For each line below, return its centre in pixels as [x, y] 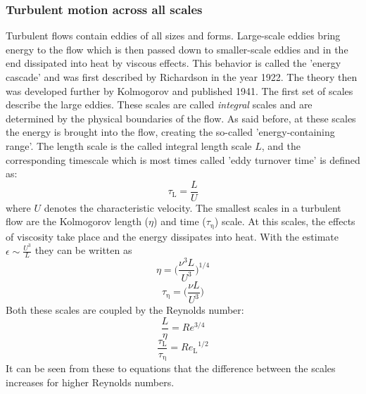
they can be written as [83, 250]
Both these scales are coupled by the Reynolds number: [125, 310]
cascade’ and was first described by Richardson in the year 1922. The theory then [182, 77]
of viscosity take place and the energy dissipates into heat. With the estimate [172, 236]
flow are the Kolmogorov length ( [77, 221]
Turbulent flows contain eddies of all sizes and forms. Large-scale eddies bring [173, 36]
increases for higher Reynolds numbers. [90, 382]
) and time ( [180, 221]
